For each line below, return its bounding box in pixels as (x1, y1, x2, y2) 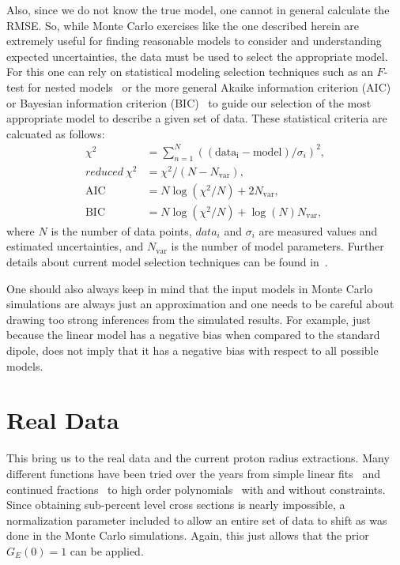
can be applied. (70, 542, 144, 559)
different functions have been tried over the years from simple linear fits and (6, 465, 381, 481)
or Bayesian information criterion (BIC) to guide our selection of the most (6, 94, 372, 111)
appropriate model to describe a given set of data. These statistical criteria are (6, 110, 387, 126)
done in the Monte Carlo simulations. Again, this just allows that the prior (6, 527, 369, 544)
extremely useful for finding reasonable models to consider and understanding (6, 32, 382, 49)
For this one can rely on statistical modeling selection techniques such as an (6, 63, 373, 80)
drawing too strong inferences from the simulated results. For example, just (6, 311, 371, 327)
